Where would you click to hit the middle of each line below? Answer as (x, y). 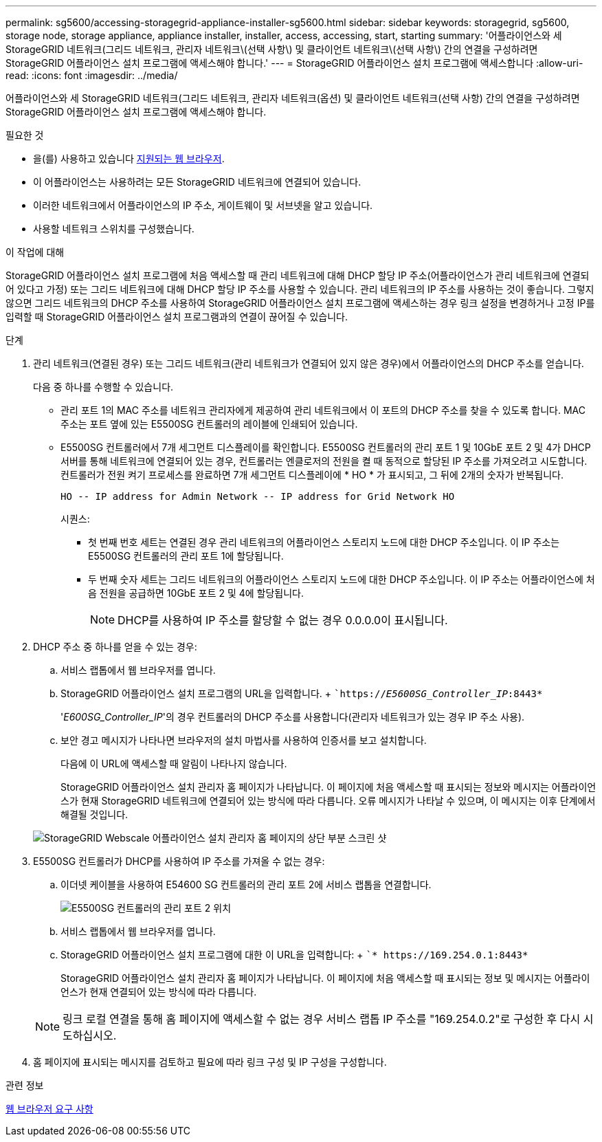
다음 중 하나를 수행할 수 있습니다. (103, 387)
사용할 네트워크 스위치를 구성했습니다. (114, 229)
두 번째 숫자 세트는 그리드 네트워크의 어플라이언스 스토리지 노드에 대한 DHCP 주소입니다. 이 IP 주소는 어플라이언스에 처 (342, 579)
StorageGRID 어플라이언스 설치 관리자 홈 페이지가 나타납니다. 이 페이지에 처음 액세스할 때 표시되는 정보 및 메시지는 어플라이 (325, 978)
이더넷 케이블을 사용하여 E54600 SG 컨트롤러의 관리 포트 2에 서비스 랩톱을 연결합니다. (246, 885)
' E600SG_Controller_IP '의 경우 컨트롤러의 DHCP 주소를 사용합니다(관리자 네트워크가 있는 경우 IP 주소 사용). (293, 717)
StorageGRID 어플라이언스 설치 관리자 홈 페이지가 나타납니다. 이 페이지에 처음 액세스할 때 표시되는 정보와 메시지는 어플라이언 (328, 787)
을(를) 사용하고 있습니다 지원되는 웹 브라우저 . (129, 158)
